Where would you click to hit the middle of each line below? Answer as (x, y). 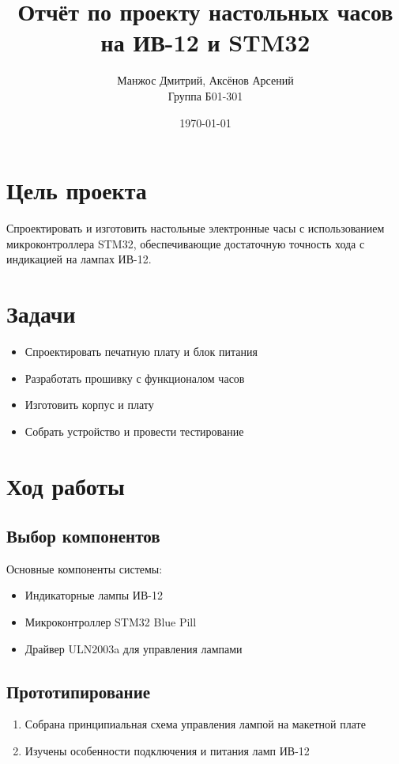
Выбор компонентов (83, 536)
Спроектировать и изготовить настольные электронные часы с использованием (196, 228)
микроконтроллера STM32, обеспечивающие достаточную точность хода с (186, 243)
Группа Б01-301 (205, 95)
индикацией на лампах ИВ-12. (79, 259)
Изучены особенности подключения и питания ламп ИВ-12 (167, 751)
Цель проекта (77, 190)
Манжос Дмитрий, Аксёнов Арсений (205, 80)
